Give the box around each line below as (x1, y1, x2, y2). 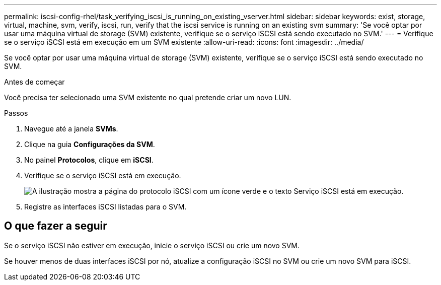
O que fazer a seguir (4, 220, 107, 233)
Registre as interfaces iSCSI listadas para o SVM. (24, 202, 187, 211)
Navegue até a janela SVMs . (24, 124, 118, 133)
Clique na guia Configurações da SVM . (24, 140, 155, 149)
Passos (4, 109, 28, 117)
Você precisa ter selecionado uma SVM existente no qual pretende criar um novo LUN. (4, 93, 291, 102)
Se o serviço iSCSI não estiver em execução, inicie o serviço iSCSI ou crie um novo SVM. (4, 241, 300, 250)
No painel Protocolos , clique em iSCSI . (24, 156, 154, 164)
